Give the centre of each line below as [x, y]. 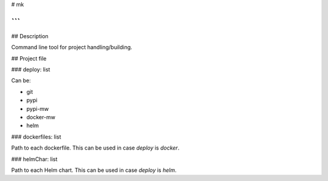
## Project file [29, 58]
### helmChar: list [34, 159]
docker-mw [41, 117]
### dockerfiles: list [36, 137]
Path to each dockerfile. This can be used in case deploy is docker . [95, 148]
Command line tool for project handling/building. [72, 47]
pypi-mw [38, 108]
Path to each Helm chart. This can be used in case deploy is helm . [94, 170]
